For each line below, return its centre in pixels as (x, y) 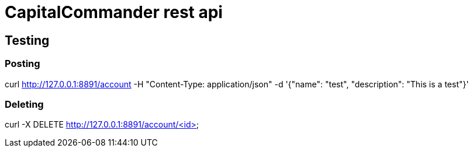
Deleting (24, 104)
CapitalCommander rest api (114, 12)
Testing (27, 40)
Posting (23, 64)
